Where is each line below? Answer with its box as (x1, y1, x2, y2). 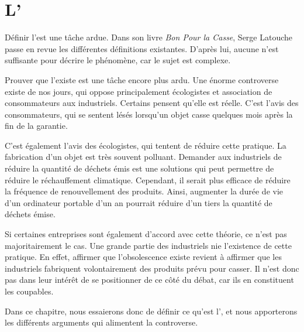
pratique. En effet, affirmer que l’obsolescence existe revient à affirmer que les (5, 251, 282, 263)
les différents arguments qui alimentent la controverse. (5, 316, 198, 328)
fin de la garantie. (5, 119, 68, 132)
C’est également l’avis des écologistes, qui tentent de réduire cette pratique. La (5, 139, 286, 151)
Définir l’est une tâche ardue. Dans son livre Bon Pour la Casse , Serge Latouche (5, 31, 293, 43)
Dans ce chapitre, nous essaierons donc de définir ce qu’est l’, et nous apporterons (5, 304, 298, 317)
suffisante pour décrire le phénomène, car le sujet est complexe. (5, 54, 231, 66)
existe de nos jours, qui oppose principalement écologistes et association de (5, 85, 272, 97)
